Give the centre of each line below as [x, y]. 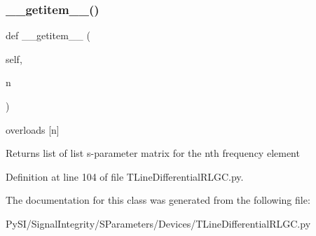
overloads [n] [33, 129]
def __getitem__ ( [48, 35]
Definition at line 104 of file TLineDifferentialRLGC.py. [125, 176]
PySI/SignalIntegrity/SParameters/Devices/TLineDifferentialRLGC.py [158, 223]
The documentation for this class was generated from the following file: [158, 200]
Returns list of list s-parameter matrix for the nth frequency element [153, 153]
